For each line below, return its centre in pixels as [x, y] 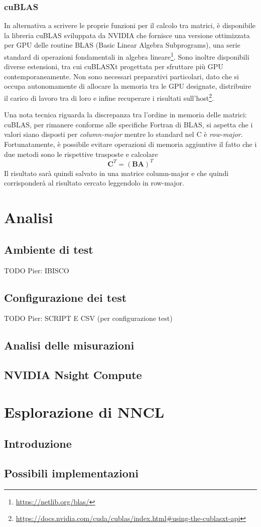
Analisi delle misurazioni [69, 345]
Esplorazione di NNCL [84, 411]
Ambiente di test [49, 249]
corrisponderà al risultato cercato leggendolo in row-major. [94, 183]
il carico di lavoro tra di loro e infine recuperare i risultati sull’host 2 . [109, 97]
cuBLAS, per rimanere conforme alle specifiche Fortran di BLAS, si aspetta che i [128, 124]
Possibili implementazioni [71, 473]
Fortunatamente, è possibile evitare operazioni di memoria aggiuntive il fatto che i [130, 144]
